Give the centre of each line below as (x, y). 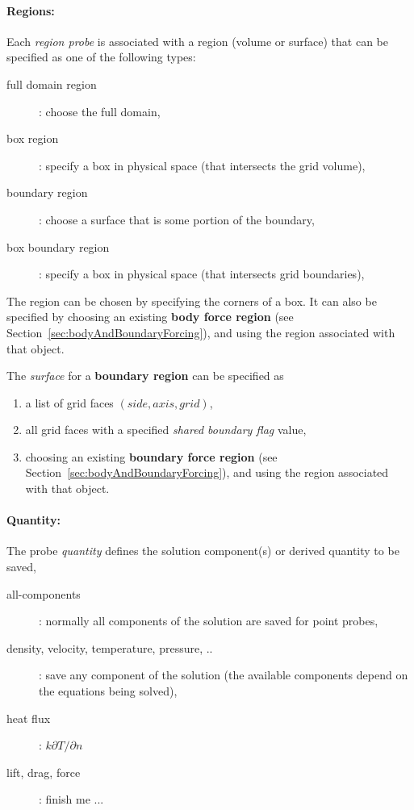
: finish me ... (71, 799)
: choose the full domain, (100, 111)
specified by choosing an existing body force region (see (150, 317)
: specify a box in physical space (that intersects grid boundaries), (202, 274)
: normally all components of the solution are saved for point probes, (209, 621)
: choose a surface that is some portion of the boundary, (177, 219)
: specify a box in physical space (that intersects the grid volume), (202, 165)
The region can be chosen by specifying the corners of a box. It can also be (192, 301)
